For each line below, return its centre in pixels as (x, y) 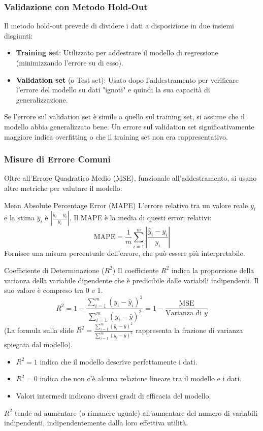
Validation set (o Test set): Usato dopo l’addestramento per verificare (127, 79)
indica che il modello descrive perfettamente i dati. (119, 361)
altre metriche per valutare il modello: (63, 188)
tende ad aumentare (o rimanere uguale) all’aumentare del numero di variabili (136, 412)
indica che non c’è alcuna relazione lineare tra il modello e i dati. (141, 378)
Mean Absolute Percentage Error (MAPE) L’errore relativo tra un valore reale (126, 205)
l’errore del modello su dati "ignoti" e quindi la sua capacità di (113, 90)
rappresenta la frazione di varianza (189, 330)
